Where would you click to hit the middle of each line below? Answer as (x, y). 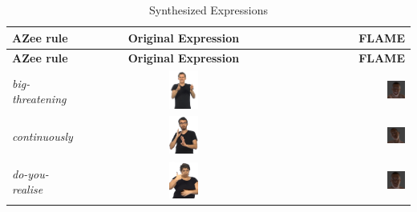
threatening (39, 99)
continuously (43, 136)
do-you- (30, 173)
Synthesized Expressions (208, 10)
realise (28, 189)
